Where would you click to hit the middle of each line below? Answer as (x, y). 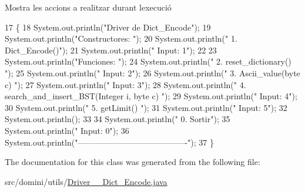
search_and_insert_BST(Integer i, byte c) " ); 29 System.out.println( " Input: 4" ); (151, 96)
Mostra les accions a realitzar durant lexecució (88, 7)
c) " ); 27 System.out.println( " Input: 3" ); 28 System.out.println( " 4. (125, 84)
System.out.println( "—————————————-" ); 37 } (109, 142)
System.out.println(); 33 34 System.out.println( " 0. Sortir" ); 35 (118, 119)
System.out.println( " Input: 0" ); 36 (67, 130)
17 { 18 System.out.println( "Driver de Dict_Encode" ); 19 (108, 27)
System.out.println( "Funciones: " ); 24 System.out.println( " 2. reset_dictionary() (148, 61)
